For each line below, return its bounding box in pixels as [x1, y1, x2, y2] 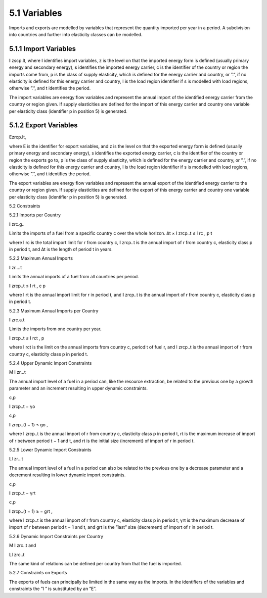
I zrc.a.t [9, 317, 25, 323]
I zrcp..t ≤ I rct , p [9, 335, 44, 341]
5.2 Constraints [9, 203, 41, 209]
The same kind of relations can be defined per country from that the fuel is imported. [9, 561, 182, 567]
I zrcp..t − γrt [9, 490, 36, 496]
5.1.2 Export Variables [9, 121, 78, 130]
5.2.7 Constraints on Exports [9, 570, 67, 576]
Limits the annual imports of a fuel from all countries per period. [9, 274, 139, 280]
